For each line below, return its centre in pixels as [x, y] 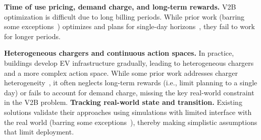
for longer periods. [32, 36]
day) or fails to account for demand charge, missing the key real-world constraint [129, 92]
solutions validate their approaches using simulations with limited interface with [128, 112]
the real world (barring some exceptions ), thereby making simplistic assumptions [131, 122]
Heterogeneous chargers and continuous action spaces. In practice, [119, 53]
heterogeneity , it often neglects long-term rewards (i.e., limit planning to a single [131, 83]
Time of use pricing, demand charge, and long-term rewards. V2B [120, 7]
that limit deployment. [39, 132]
